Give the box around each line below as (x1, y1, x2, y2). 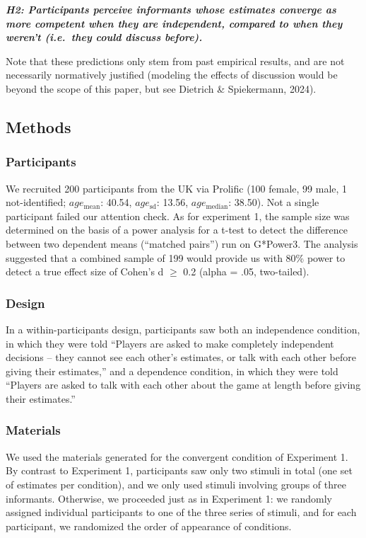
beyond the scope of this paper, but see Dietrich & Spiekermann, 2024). (6, 81, 317, 96)
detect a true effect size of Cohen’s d (6, 264, 164, 279)
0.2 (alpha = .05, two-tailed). (183, 264, 309, 279)
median (206, 202, 228, 210)
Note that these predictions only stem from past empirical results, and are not (6, 53, 345, 68)
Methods (6, 115, 71, 137)
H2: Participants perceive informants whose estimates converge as (6, 2, 336, 16)
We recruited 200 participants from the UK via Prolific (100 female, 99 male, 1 (6, 181, 348, 195)
